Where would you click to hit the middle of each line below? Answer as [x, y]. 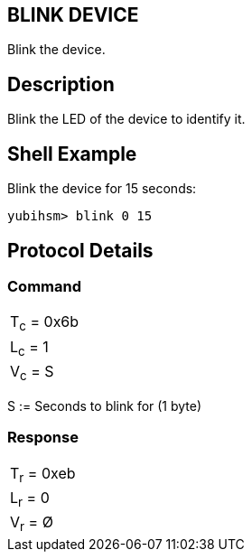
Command [44, 286]
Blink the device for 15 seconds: [102, 189]
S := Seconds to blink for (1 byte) [105, 405]
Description [61, 84]
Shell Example [72, 154]
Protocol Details [80, 250]
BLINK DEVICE [73, 15]
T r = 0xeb [43, 474]
